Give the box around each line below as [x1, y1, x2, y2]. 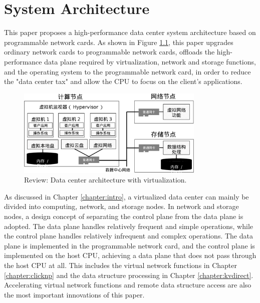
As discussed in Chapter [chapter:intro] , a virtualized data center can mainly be [4, 191, 249, 201]
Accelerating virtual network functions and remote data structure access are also [4, 279, 251, 290]
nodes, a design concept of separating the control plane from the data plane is [4, 211, 243, 221]
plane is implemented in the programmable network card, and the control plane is [4, 240, 255, 250]
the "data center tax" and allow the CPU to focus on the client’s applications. [4, 76, 242, 86]
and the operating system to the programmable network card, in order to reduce [4, 66, 251, 76]
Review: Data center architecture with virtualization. [24, 174, 187, 185]
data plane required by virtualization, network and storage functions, [44, 56, 256, 66]
